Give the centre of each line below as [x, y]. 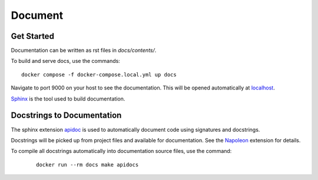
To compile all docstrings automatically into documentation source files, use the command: [121, 151]
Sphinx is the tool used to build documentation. [68, 99]
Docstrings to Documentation [66, 116]
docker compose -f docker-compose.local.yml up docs [99, 74]
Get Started [32, 36]
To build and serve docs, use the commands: [65, 61]
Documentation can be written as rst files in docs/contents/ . [84, 51]
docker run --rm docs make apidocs [87, 164]
